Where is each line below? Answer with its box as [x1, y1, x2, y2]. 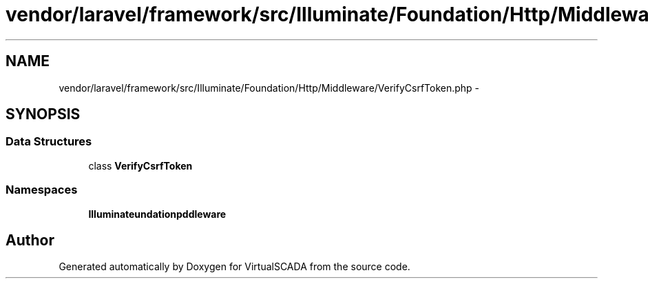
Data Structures [6, 134, 92, 149]
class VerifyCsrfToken [88, 159, 193, 172]
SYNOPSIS [6, 105, 81, 123]
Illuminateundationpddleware [88, 207, 227, 220]
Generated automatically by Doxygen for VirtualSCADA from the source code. [59, 261, 410, 273]
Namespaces [6, 183, 78, 197]
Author [6, 231, 54, 249]
